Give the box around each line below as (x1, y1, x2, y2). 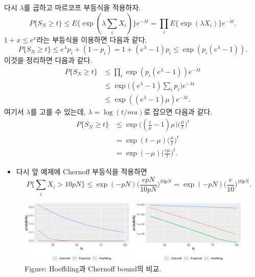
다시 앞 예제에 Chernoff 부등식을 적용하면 (16, 166, 147, 177)
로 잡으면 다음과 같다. (144, 106, 213, 117)
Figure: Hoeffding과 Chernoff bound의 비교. (25, 263, 161, 273)
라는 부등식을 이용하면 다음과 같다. (36, 34, 147, 44)
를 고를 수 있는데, (30, 106, 86, 117)
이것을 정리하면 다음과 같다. (4, 55, 92, 65)
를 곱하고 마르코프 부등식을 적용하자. (24, 2, 141, 12)
